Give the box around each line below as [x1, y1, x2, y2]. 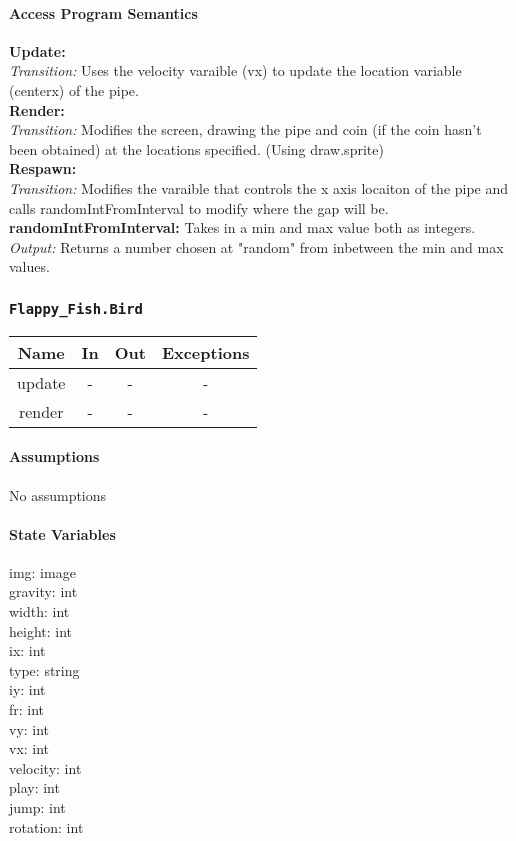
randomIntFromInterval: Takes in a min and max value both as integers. [9, 217, 476, 238]
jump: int [9, 797, 66, 818]
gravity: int [9, 581, 78, 602]
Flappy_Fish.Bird [9, 300, 143, 317]
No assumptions [9, 484, 107, 505]
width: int [9, 601, 70, 622]
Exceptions [161, 340, 250, 364]
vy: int [9, 718, 50, 739]
